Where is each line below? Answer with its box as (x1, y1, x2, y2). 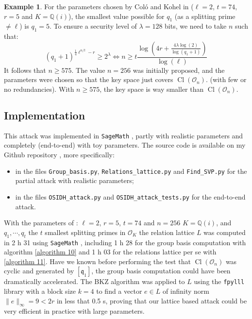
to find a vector (96, 286, 142, 296)
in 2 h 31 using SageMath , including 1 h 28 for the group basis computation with (4, 237, 246, 247)
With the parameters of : (4, 218, 78, 228)
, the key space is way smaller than (100, 84, 204, 94)
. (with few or (205, 74, 247, 84)
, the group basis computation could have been (91, 266, 231, 276)
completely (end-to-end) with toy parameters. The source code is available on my (4, 140, 246, 150)
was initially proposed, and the (133, 65, 225, 75)
